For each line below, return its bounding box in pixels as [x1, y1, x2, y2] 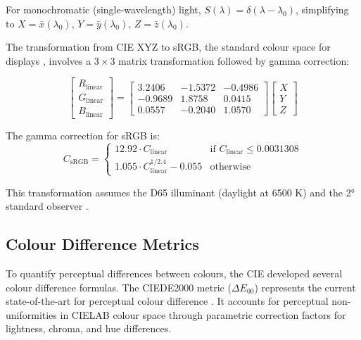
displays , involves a [6, 53, 91, 68]
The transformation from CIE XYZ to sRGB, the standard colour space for [6, 39, 331, 54]
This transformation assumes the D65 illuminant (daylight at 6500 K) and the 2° [6, 184, 355, 199]
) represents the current [254, 279, 356, 294]
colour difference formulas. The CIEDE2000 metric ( [6, 279, 232, 294]
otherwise [210, 162, 251, 172]
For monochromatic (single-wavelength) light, [6, 2, 201, 16]
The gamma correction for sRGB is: [6, 127, 160, 142]
